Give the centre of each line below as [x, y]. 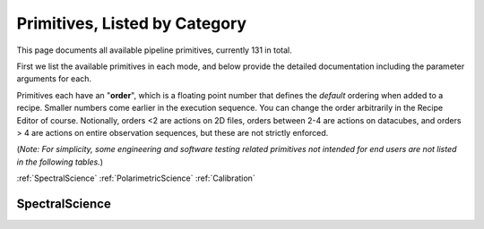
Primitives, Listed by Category [131, 23]
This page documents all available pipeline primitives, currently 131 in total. [154, 50]
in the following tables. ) [60, 162]
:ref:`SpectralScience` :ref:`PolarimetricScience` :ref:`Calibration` [136, 178]
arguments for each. [54, 79]
